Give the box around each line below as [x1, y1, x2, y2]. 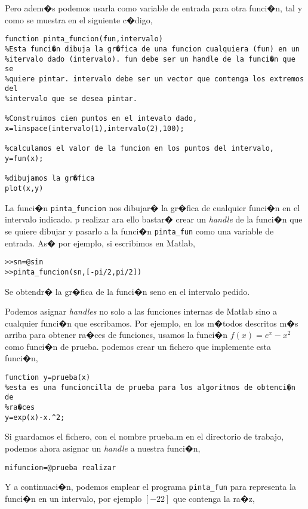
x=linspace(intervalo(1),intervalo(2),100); [5, 124, 184, 133]
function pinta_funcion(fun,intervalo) [5, 35, 163, 44]
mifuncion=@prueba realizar [5, 463, 116, 472]
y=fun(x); [5, 154, 44, 163]
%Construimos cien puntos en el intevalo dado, [5, 114, 198, 123]
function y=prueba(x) [5, 373, 91, 382]
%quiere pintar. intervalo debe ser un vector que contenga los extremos [5, 74, 304, 83]
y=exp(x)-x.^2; [5, 413, 65, 422]
